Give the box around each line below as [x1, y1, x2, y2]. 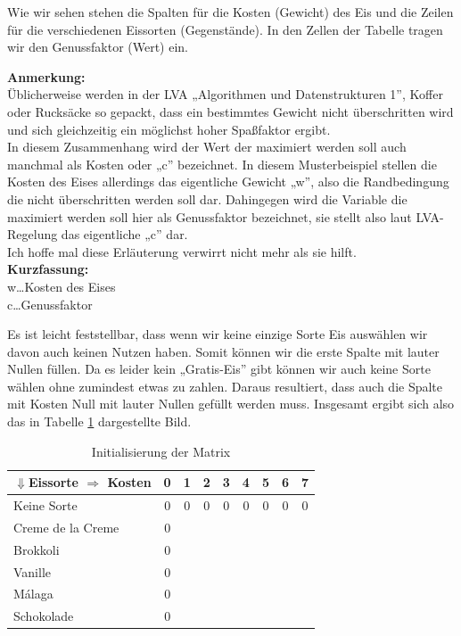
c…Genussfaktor [7, 294, 93, 313]
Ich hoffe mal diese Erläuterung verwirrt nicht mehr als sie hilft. [7, 242, 357, 260]
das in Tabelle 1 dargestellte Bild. [7, 412, 192, 431]
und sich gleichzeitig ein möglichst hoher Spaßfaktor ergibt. [7, 120, 331, 138]
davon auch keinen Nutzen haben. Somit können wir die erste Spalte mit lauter [7, 342, 440, 360]
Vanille [13, 562, 52, 581]
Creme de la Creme [13, 517, 119, 536]
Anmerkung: [7, 67, 86, 86]
